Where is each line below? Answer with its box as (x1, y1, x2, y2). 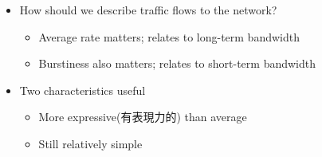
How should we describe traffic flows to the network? (19, 2, 277, 18)
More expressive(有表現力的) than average (38, 108, 247, 125)
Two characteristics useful (19, 81, 146, 98)
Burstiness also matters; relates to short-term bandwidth (38, 55, 316, 72)
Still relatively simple (38, 135, 143, 151)
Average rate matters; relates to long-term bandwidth (38, 28, 300, 45)
